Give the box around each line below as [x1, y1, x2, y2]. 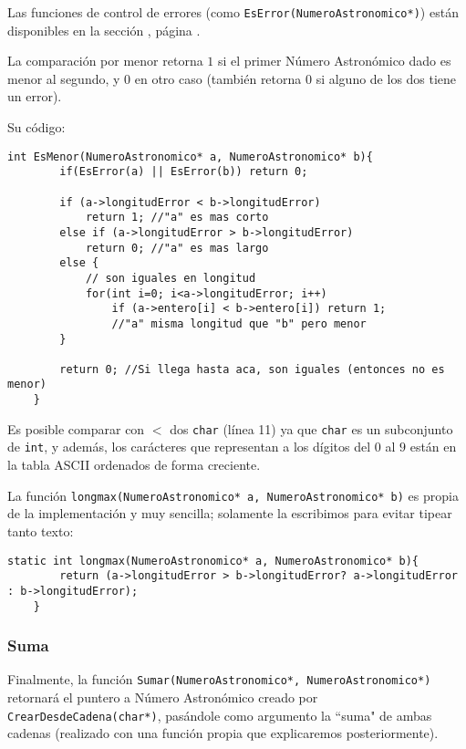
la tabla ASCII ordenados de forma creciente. [7, 455, 261, 474]
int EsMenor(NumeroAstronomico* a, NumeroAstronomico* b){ [7, 150, 373, 163]
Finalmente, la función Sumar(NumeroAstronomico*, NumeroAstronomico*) [7, 670, 431, 689]
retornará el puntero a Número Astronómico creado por [7, 688, 318, 707]
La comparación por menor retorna [7, 51, 203, 70]
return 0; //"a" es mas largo [85, 241, 269, 255]
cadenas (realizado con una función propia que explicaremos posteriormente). [7, 723, 439, 743]
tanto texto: [7, 521, 74, 540]
